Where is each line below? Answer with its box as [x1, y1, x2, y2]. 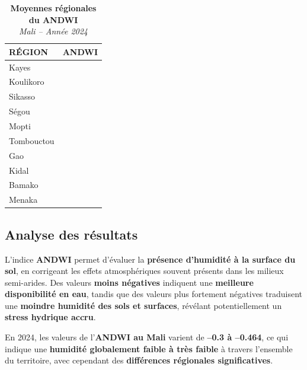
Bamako [9, 178, 39, 191]
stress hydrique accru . [5, 311, 96, 323]
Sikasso [9, 90, 36, 103]
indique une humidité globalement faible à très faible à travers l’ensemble [5, 342, 293, 355]
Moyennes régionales [10, 2, 97, 14]
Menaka [9, 193, 38, 206]
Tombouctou [9, 134, 55, 146]
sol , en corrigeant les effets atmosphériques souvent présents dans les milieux [5, 264, 284, 277]
